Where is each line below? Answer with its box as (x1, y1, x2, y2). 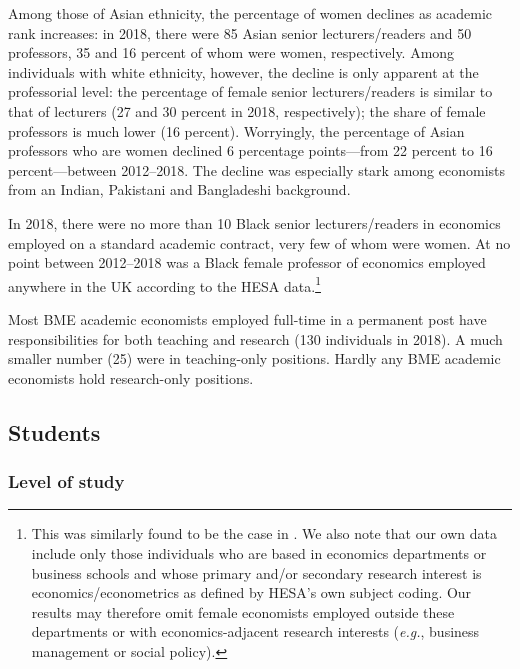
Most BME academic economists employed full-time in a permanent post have (8, 308, 487, 329)
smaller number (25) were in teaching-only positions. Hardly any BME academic (8, 348, 501, 369)
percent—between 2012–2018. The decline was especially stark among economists (8, 159, 505, 180)
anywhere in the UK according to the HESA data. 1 (8, 272, 321, 296)
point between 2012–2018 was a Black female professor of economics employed (8, 252, 486, 273)
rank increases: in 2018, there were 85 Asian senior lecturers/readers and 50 (8, 22, 472, 43)
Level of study (8, 469, 125, 494)
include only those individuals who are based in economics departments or (31, 542, 487, 563)
